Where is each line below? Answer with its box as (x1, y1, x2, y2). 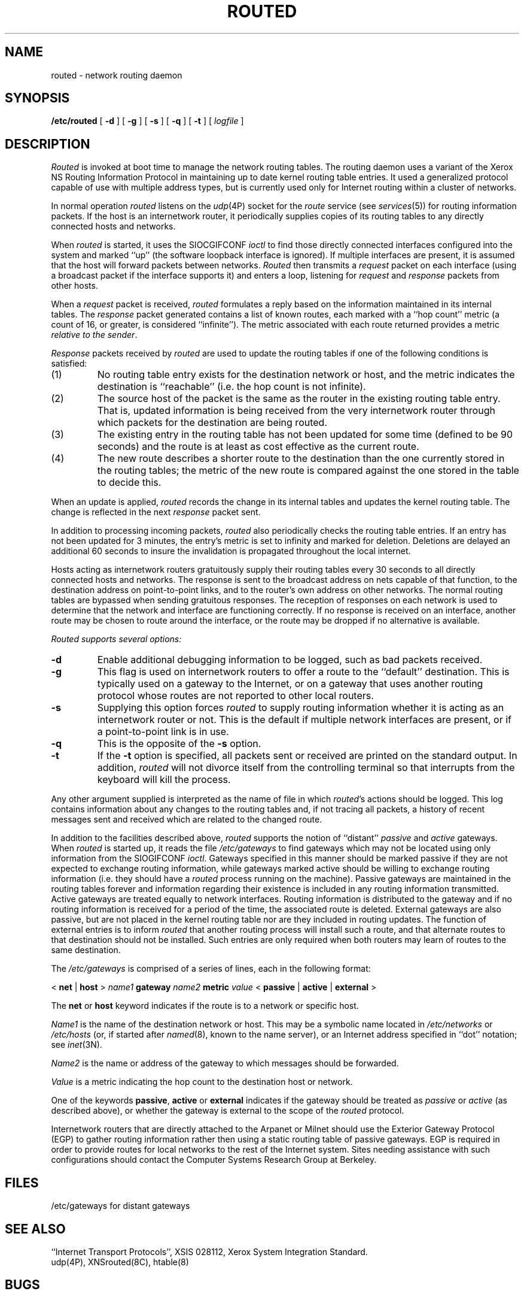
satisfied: (51, 358, 87, 369)
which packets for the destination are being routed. (97, 416, 327, 429)
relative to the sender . (51, 329, 138, 340)
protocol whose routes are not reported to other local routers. (97, 690, 374, 702)
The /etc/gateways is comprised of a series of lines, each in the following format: (51, 963, 371, 974)
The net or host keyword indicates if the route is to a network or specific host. (51, 1000, 359, 1011)
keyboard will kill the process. (97, 773, 231, 786)
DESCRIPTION (5, 136, 90, 152)
